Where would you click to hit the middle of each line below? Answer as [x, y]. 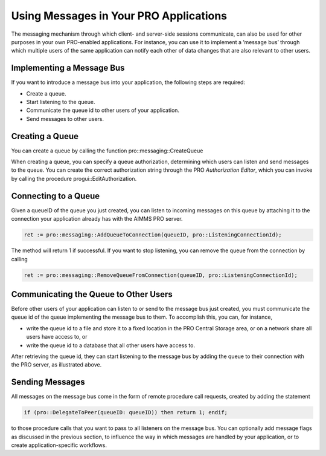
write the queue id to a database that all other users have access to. [111, 345]
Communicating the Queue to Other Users [92, 294]
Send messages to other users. [65, 119]
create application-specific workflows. [59, 445]
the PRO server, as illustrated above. [56, 365]
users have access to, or [57, 337]
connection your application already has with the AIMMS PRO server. [97, 219]
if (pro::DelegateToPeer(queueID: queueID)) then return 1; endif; [126, 412]
